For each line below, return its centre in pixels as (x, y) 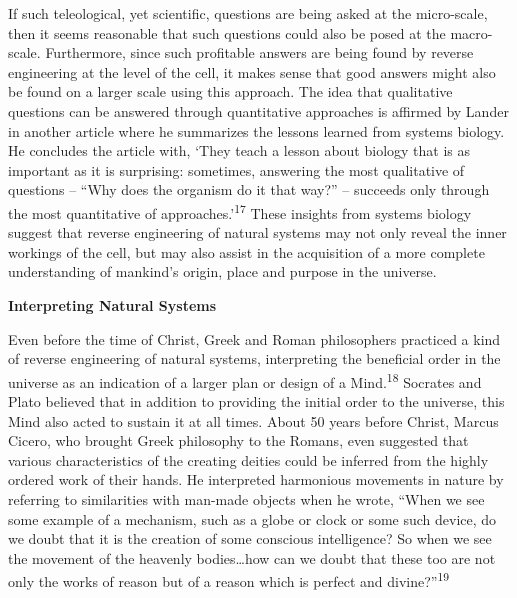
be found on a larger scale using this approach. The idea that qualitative (230, 91)
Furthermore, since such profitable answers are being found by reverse (259, 52)
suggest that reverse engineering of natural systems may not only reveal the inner (257, 232)
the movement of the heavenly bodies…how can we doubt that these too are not (252, 557)
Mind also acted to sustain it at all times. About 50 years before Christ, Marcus (253, 420)
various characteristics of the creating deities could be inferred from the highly (248, 459)
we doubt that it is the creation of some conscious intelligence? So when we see (250, 538)
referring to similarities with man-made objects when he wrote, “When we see (246, 498)
